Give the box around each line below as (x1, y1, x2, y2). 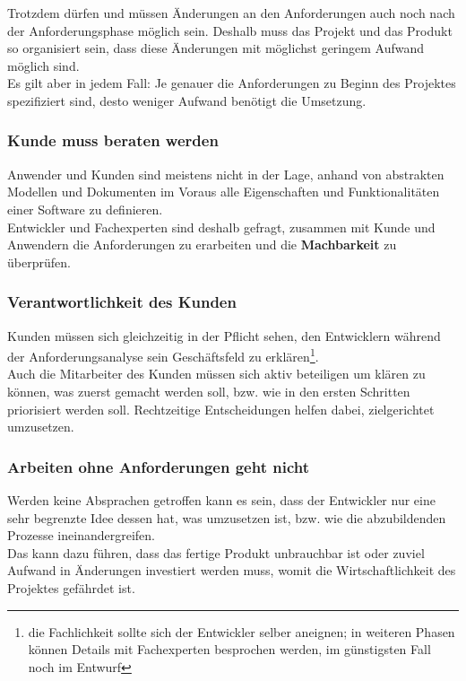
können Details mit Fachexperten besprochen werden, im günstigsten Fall (28, 640, 431, 659)
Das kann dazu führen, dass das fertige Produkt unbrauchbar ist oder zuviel (7, 543, 425, 562)
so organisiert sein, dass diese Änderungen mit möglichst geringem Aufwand (7, 39, 425, 57)
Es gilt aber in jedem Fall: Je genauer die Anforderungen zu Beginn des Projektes (7, 74, 456, 92)
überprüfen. (7, 252, 71, 271)
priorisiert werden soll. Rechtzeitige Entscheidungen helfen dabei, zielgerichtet (7, 399, 435, 418)
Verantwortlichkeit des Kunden (7, 291, 237, 313)
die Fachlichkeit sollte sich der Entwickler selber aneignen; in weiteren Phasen (28, 622, 455, 641)
